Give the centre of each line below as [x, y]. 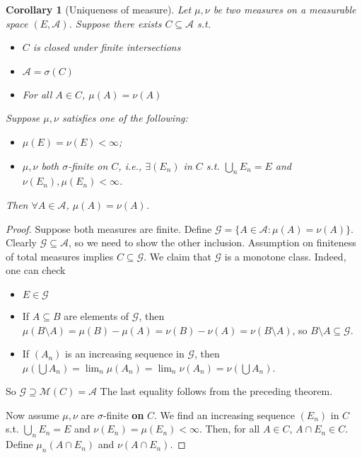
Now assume [33, 414]
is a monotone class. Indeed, [285, 256]
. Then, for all [230, 429]
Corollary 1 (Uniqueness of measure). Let [99, 9]
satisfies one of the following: [125, 118]
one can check [36, 270]
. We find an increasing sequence [224, 414]
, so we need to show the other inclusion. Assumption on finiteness [212, 242]
